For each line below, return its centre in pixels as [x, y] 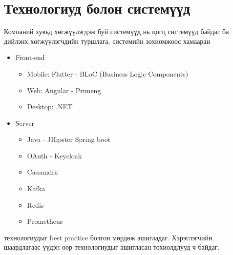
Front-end [30, 57]
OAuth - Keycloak [54, 155]
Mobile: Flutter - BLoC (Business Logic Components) [108, 73]
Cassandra [42, 172]
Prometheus [45, 221]
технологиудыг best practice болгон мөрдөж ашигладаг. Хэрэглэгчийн [108, 237]
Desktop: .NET [50, 107]
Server [25, 123]
